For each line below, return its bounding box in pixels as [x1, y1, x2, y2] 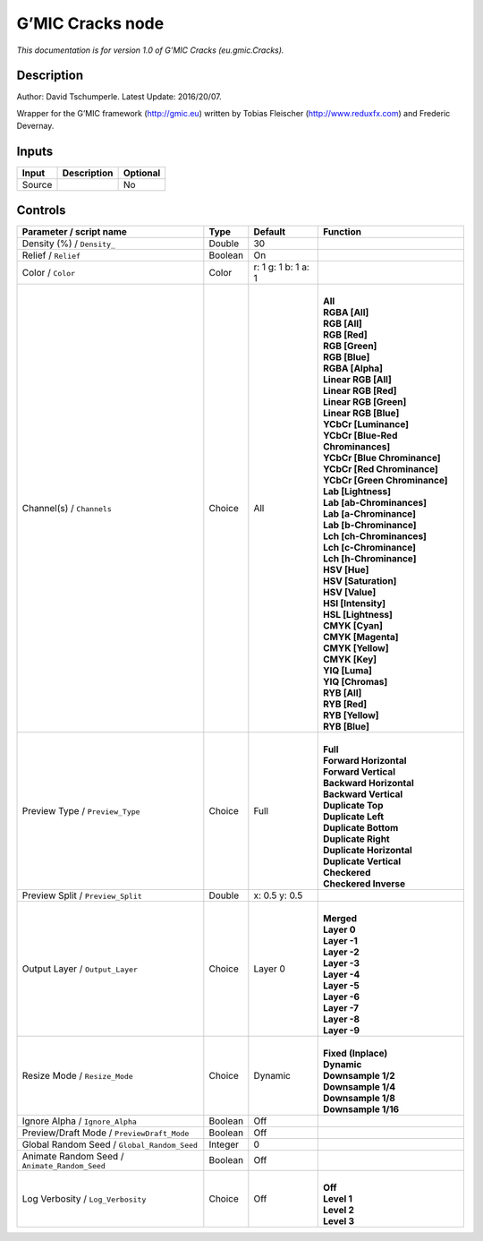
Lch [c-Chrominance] [323, 541, 416, 553]
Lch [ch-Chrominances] [323, 529, 427, 542]
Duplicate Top [323, 799, 384, 811]
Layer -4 [323, 968, 360, 980]
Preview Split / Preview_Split [21, 889, 142, 902]
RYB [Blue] [323, 720, 370, 732]
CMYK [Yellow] [323, 641, 389, 654]
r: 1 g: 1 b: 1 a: [253, 261, 310, 273]
